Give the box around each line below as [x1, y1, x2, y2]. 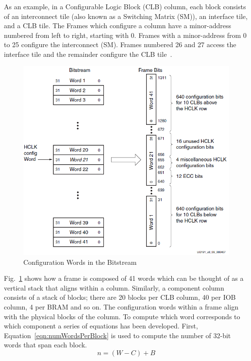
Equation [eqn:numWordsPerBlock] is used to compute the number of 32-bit [4, 330, 231, 340]
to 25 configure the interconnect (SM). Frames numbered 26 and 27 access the [4, 39, 236, 50]
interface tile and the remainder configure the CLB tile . [4, 49, 172, 59]
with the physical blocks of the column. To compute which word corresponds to [4, 311, 240, 321]
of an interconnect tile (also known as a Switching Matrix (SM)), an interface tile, [4, 11, 248, 21]
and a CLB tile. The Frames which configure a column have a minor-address [4, 20, 231, 31]
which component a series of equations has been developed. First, [4, 321, 198, 331]
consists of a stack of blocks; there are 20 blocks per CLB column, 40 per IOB [4, 292, 236, 302]
